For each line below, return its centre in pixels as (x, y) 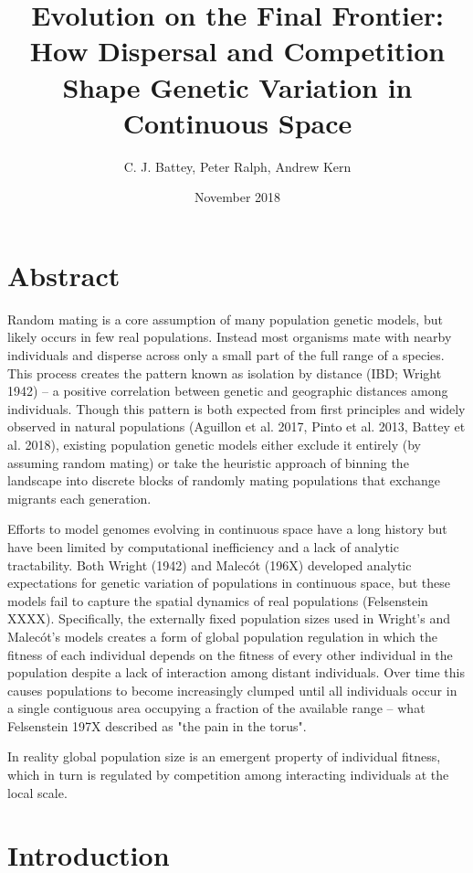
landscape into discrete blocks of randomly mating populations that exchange (224, 480)
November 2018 (237, 197)
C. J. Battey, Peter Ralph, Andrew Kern (237, 166)
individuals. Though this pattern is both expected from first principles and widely (236, 408)
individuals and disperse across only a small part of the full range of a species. (226, 355)
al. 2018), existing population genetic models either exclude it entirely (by (214, 444)
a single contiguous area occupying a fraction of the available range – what (216, 708)
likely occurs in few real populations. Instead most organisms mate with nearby (230, 337)
